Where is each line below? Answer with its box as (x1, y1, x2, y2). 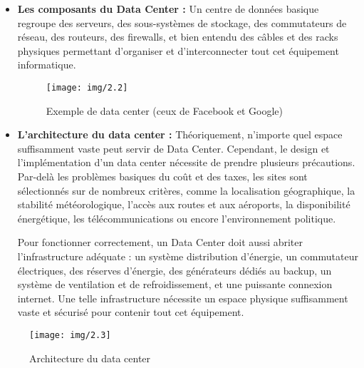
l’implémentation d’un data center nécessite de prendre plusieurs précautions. (17, 155, 355, 170)
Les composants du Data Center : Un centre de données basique (17, 1, 319, 16)
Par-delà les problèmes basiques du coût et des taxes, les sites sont (17, 169, 308, 183)
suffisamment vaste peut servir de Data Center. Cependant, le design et (17, 140, 330, 155)
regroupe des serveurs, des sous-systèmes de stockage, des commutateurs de (17, 15, 347, 30)
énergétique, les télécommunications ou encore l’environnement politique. (17, 210, 336, 225)
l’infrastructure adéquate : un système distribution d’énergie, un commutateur (17, 248, 358, 263)
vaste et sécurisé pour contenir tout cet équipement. (17, 305, 244, 320)
